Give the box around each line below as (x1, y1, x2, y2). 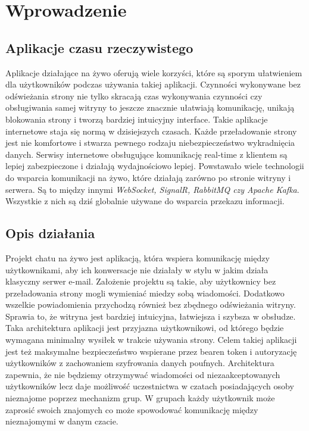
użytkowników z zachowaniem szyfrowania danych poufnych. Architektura (5, 357, 274, 369)
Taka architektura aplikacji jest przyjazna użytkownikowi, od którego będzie (5, 321, 284, 334)
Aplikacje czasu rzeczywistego (5, 38, 193, 57)
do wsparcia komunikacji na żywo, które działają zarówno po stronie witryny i (5, 171, 291, 183)
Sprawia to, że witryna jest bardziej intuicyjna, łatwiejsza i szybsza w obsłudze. (5, 310, 296, 322)
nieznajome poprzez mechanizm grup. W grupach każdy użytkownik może (5, 392, 275, 404)
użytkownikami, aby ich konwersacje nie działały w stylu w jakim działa (5, 263, 269, 276)
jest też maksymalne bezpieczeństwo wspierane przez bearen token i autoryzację (5, 345, 297, 357)
